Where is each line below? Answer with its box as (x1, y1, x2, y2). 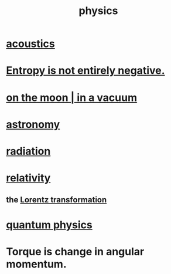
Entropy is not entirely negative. (6, 64, 165, 77)
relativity (6, 171, 51, 185)
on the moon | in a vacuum (6, 91, 138, 104)
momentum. (6, 257, 67, 270)
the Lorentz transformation (6, 195, 107, 205)
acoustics (6, 37, 56, 50)
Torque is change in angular (6, 245, 145, 258)
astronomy (6, 117, 60, 131)
